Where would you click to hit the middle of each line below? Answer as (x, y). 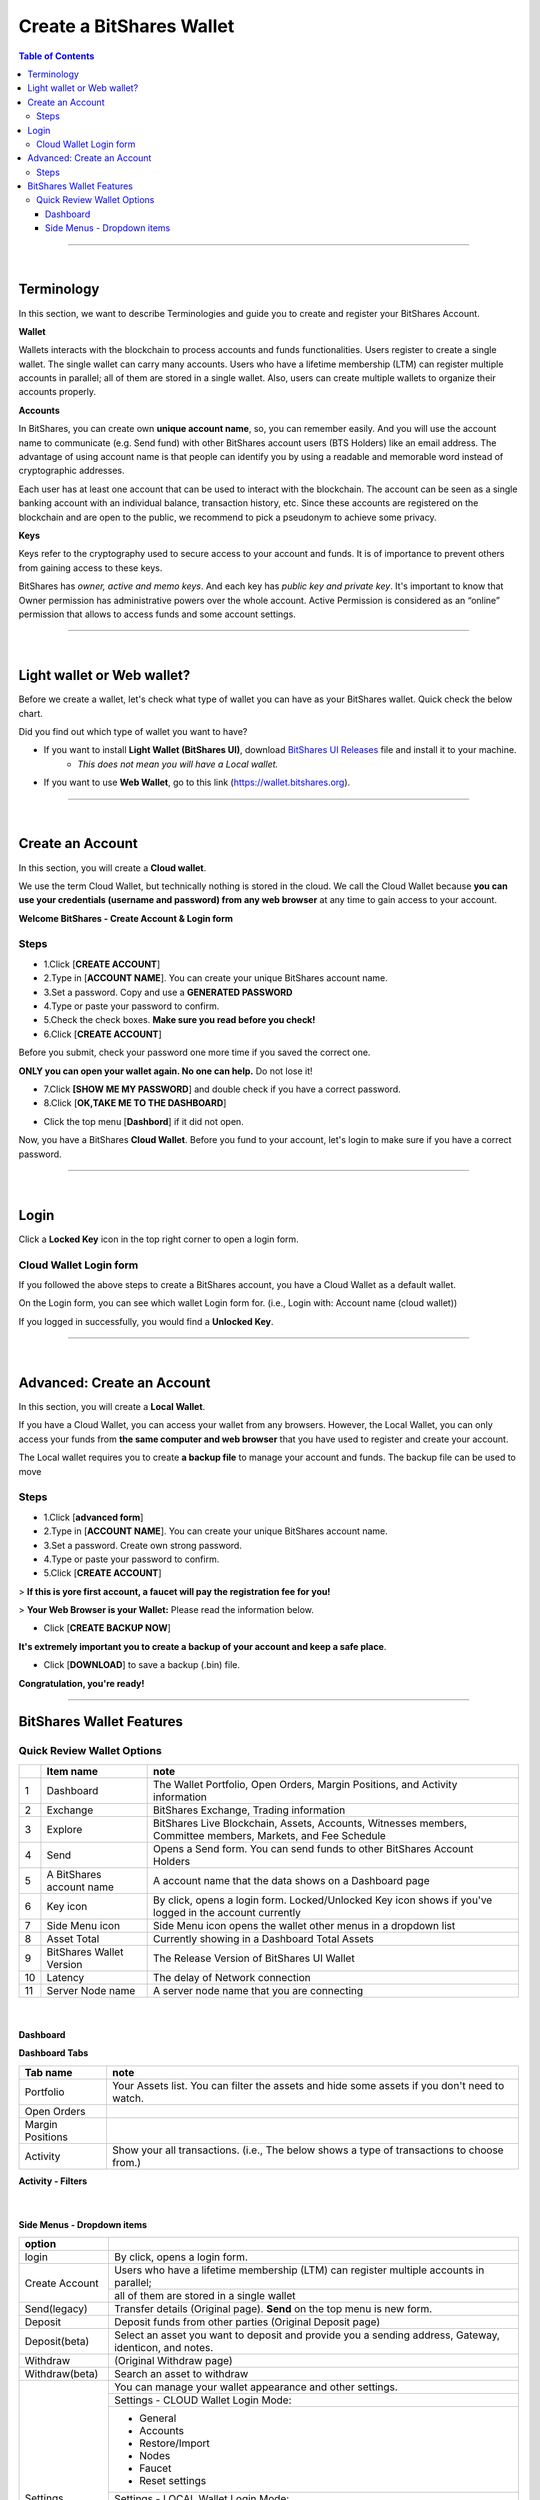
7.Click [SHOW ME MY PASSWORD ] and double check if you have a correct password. (222, 1089)
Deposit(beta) (57, 2342)
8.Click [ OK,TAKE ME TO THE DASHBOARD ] (135, 1103)
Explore (64, 1829)
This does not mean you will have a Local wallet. (178, 764)
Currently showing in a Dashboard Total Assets (264, 1938)
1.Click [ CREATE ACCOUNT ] (102, 964)
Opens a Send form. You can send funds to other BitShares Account (313, 1848)
